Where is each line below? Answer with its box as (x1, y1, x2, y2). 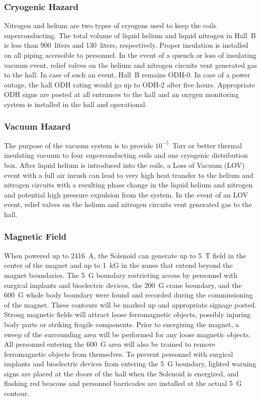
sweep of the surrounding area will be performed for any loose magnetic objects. (4, 329, 251, 339)
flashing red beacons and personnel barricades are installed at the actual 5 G (4, 378, 242, 388)
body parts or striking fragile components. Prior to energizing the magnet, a (4, 319, 239, 329)
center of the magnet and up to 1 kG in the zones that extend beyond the (4, 260, 233, 270)
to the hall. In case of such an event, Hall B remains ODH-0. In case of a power (4, 69, 250, 80)
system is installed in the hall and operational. (4, 98, 147, 109)
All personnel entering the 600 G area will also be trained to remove (4, 339, 216, 349)
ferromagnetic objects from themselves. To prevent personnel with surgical (4, 348, 233, 359)
